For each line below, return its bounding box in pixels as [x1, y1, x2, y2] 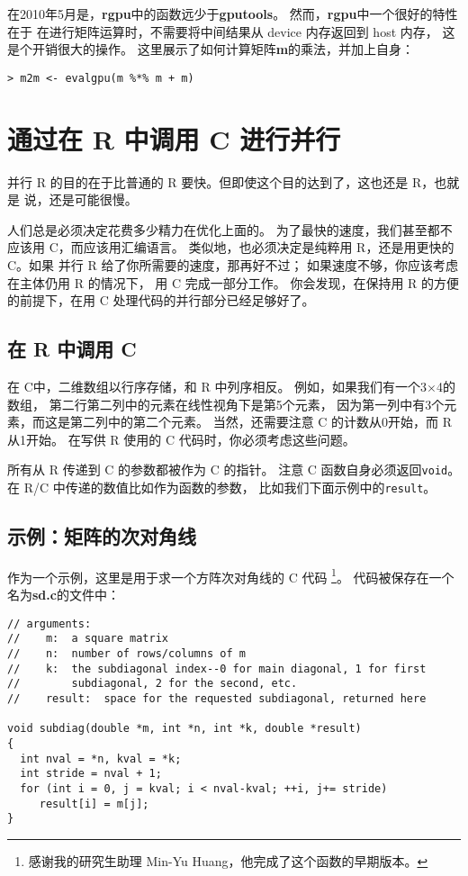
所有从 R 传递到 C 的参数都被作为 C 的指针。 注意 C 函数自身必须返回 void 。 [7, 460, 461, 479]
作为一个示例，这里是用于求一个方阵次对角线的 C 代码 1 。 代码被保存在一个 [7, 564, 454, 586]
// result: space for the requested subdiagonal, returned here [7, 691, 427, 705]
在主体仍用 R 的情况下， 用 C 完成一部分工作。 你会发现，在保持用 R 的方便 [7, 273, 460, 292]
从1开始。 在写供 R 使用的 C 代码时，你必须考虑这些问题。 [7, 429, 355, 448]
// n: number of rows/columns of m [7, 646, 246, 660]
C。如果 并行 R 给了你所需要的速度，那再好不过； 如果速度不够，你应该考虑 [7, 255, 459, 274]
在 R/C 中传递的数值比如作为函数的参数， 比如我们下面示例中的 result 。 [7, 477, 436, 496]
